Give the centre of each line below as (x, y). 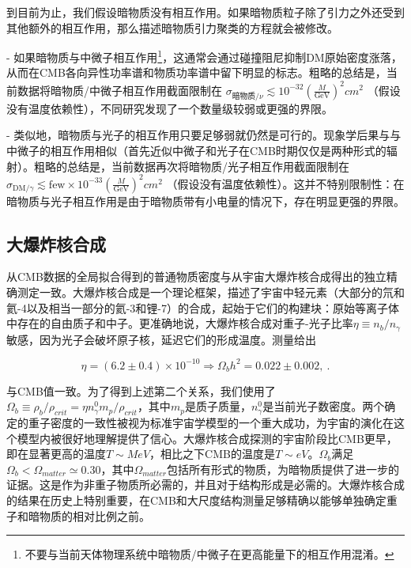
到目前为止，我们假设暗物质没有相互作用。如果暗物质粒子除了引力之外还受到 (205, 12)
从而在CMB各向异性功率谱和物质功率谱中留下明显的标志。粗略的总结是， (196, 72)
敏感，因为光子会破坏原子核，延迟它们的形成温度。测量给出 (161, 339)
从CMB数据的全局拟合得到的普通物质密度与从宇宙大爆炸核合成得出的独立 (196, 276)
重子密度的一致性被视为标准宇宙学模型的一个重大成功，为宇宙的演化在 (211, 423)
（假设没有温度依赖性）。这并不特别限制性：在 (285, 183)
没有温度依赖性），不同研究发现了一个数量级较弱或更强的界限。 (170, 108)
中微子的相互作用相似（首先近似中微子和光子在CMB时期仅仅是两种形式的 (196, 150)
